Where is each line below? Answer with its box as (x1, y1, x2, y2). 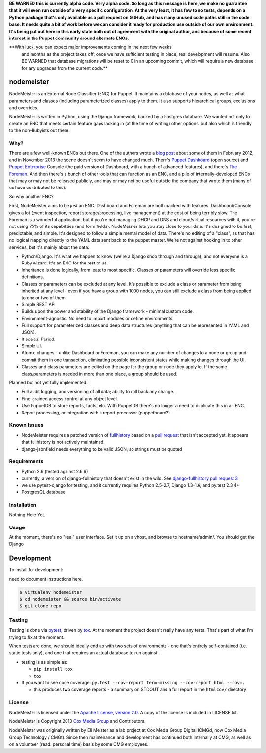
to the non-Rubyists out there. (9, 127, 70, 133)
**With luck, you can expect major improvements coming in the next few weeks (9, 44, 172, 50)
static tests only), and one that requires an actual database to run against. (9, 650, 159, 656)
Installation (9, 501, 37, 508)
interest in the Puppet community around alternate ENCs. (9, 35, 129, 41)
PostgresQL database (21, 489, 66, 495)
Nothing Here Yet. (9, 511, 45, 518)
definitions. (21, 274, 44, 280)
